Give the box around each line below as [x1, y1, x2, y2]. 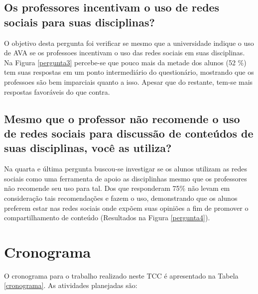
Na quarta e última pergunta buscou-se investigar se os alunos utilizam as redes [4, 163, 248, 174]
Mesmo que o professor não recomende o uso [4, 111, 240, 126]
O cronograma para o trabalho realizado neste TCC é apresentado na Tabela [4, 270, 239, 281]
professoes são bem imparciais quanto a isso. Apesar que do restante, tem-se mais [4, 76, 253, 87]
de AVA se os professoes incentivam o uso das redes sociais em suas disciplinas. [4, 47, 245, 58]
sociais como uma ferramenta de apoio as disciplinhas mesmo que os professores [4, 173, 247, 183]
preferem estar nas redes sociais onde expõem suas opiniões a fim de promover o [4, 202, 249, 213]
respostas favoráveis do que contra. [4, 86, 110, 97]
